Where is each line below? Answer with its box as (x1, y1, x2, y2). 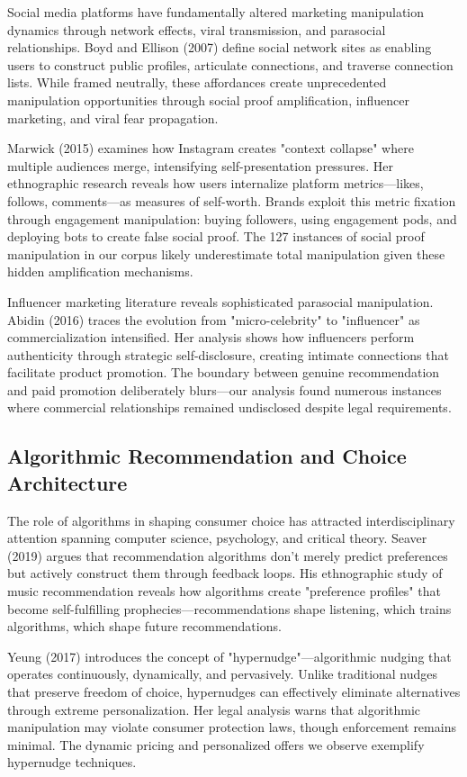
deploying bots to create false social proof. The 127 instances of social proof (7, 227, 425, 246)
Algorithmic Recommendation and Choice (7, 442, 407, 470)
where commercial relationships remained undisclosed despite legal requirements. (7, 398, 452, 417)
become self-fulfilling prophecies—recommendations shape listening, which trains (7, 599, 452, 618)
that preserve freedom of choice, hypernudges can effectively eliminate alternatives (7, 682, 461, 700)
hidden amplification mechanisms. (7, 262, 193, 281)
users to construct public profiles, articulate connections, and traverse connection (7, 55, 454, 74)
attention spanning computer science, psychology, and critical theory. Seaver (7, 529, 427, 547)
